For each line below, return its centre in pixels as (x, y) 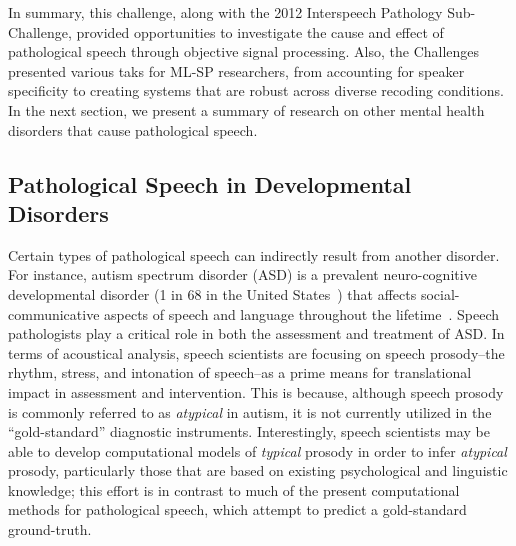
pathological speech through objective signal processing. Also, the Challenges (244, 51)
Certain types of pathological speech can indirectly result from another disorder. (254, 254)
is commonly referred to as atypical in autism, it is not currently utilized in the (250, 411)
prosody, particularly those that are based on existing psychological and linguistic (258, 470)
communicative (54, 313)
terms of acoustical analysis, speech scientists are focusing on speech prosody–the (256, 352)
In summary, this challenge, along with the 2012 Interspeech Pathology (225, 12)
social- (440, 293)
